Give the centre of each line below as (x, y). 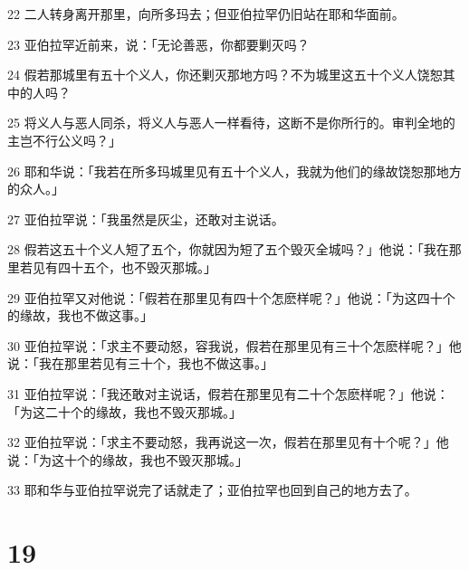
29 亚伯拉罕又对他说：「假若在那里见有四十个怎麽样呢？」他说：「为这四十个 (231, 297)
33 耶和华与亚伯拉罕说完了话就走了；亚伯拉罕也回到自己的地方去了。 (212, 490)
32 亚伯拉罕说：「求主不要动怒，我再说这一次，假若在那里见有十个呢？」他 (228, 442)
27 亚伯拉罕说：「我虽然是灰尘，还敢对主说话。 (146, 218)
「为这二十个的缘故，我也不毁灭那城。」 (124, 411)
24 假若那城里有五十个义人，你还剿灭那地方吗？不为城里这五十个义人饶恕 (225, 75)
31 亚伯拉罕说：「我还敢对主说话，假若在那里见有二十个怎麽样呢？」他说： (228, 393)
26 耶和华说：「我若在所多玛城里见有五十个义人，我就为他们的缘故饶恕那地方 (234, 171)
